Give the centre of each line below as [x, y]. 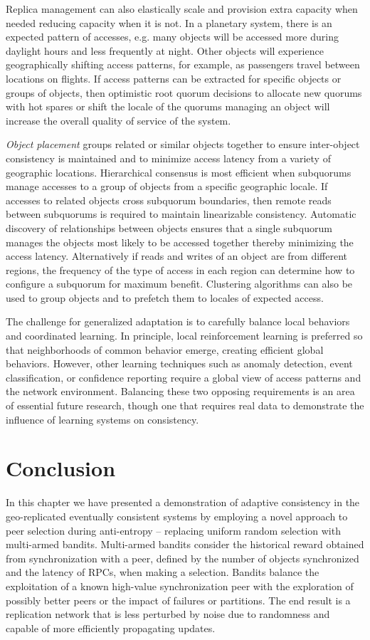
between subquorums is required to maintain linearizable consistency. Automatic [181, 214]
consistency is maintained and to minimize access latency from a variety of [168, 158]
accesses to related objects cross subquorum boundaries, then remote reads [169, 200]
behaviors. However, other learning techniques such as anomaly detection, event [179, 363]
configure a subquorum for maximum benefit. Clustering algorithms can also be [179, 284]
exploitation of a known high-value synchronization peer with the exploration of [180, 586]
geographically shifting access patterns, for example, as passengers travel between [183, 64]
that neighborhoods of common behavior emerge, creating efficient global [165, 349]
